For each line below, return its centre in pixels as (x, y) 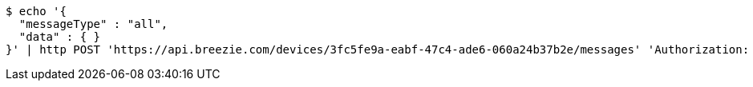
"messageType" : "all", (93, 24)
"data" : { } (60, 37)
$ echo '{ (36, 11)
